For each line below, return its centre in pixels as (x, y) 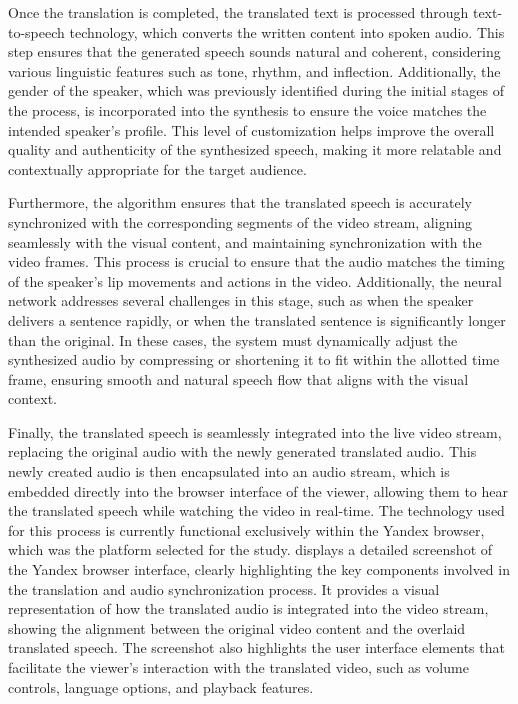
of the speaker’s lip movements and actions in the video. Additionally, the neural (255, 280)
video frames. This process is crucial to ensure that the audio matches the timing (256, 261)
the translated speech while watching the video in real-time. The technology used (256, 510)
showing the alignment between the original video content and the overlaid (237, 627)
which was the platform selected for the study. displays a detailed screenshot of (250, 549)
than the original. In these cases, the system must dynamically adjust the (233, 339)
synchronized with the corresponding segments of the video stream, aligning (240, 221)
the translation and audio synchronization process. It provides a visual (224, 588)
